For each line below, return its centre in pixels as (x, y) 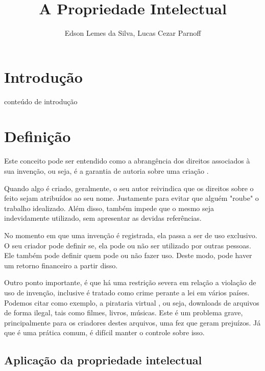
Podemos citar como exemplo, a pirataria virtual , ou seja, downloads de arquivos (132, 302)
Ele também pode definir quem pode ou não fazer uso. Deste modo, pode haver (128, 255)
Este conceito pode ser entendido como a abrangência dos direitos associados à (127, 161)
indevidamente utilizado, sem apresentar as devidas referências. (103, 218)
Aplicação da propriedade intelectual (103, 360)
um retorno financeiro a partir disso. (61, 265)
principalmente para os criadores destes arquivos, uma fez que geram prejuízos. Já (132, 322)
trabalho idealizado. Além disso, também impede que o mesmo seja (109, 208)
